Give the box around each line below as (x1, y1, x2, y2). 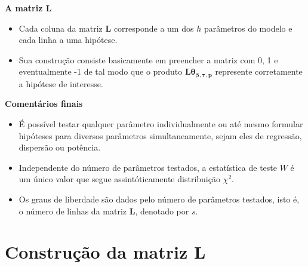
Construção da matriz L (5, 240, 206, 264)
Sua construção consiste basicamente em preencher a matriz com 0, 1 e (19, 53, 278, 66)
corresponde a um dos (113, 22, 194, 34)
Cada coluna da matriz (19, 22, 103, 34)
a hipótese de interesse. (19, 77, 103, 90)
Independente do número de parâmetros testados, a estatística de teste (19, 161, 277, 173)
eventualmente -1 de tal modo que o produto (19, 65, 183, 78)
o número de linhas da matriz (19, 204, 127, 217)
